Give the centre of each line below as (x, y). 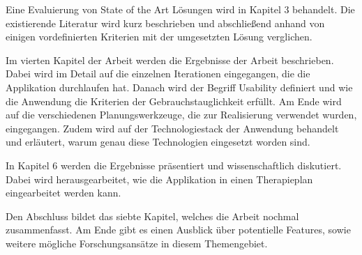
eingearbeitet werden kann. (63, 193)
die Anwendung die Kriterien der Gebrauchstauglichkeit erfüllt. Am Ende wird (174, 101)
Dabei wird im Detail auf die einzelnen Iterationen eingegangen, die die (158, 74)
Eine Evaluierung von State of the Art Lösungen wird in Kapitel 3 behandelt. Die (180, 9)
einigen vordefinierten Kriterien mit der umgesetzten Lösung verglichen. (159, 37)
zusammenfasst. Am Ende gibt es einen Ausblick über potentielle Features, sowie (178, 230)
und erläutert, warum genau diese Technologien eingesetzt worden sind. (158, 142)
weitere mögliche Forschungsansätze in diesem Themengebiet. (137, 243)
